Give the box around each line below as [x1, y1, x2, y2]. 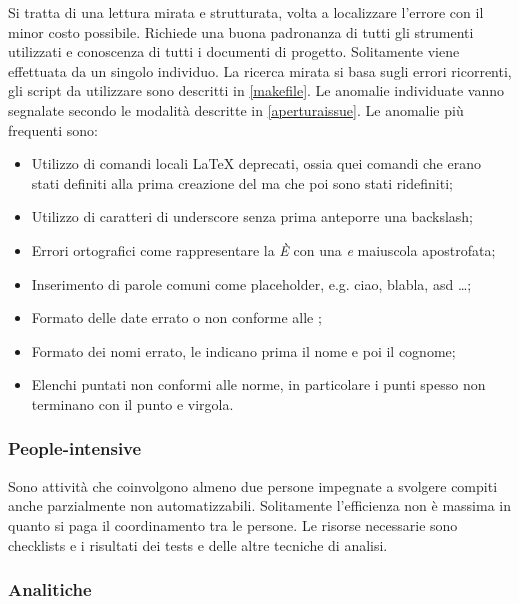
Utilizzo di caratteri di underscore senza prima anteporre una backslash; [31, 206, 473, 227]
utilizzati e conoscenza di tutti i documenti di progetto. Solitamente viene [8, 41, 460, 62]
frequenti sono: [8, 119, 98, 140]
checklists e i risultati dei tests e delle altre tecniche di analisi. [8, 534, 388, 555]
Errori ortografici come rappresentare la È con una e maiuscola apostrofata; [31, 239, 496, 260]
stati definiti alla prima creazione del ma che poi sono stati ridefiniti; [31, 172, 453, 193]
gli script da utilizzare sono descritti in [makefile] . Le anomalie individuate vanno [8, 80, 505, 101]
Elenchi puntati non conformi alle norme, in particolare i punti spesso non [31, 374, 486, 395]
